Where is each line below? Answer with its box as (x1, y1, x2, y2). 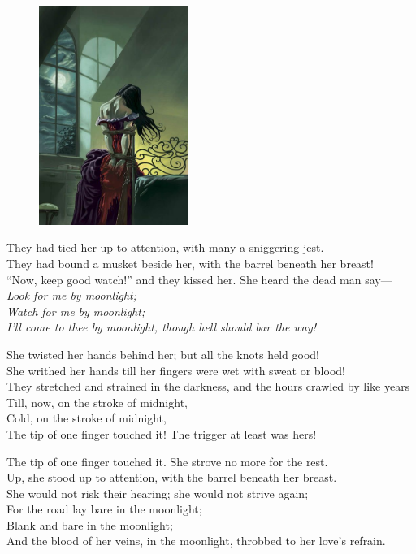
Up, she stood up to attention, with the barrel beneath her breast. (6, 469, 337, 486)
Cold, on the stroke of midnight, (6, 409, 167, 426)
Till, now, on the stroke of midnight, (6, 393, 188, 410)
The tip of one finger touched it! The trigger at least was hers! (6, 425, 317, 442)
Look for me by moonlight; (6, 287, 136, 304)
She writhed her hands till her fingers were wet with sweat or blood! (6, 361, 345, 379)
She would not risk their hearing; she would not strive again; (6, 484, 309, 501)
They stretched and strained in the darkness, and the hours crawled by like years (6, 378, 410, 395)
